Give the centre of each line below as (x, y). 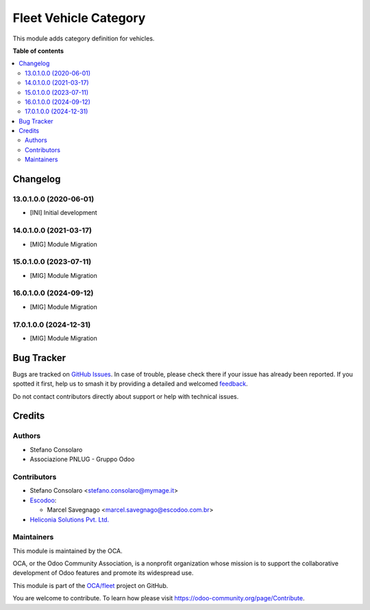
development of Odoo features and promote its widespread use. (103, 573)
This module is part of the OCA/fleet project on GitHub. (90, 585)
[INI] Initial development (63, 213)
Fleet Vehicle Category (79, 18)
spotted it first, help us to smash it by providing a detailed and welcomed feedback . (130, 384)
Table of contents (38, 51)
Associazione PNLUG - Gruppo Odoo (82, 459)
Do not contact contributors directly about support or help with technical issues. (126, 396)
